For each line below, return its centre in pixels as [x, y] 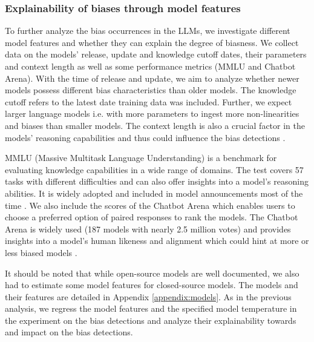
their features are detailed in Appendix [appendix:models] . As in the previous [148, 296]
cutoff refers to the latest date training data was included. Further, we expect [149, 101]
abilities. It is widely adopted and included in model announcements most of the [154, 193]
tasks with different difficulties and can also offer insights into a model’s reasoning [157, 181]
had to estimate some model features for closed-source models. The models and [152, 285]
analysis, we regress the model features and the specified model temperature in [151, 308]
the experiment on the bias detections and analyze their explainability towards [151, 320]
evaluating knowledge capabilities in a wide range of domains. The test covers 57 [154, 169]
